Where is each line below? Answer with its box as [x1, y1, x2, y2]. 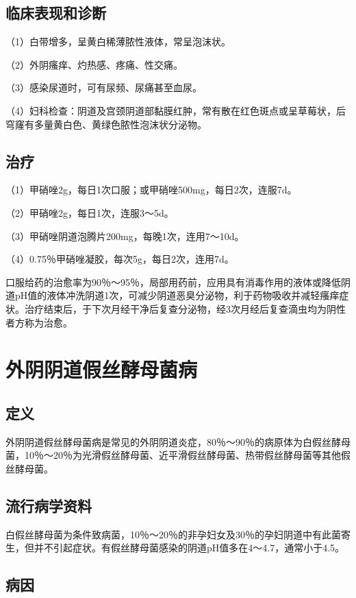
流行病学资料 [5, 494, 92, 516]
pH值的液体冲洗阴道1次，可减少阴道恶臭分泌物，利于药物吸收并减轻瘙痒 [14, 288, 340, 302]
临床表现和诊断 [5, 2, 106, 23]
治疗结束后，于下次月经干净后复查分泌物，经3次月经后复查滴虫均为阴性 [24, 301, 346, 315]
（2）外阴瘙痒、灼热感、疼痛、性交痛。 [5, 57, 183, 71]
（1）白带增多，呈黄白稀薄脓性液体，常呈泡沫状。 [5, 34, 231, 49]
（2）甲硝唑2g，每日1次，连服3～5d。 [5, 205, 174, 219]
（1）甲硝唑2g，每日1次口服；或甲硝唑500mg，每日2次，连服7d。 [5, 182, 297, 197]
